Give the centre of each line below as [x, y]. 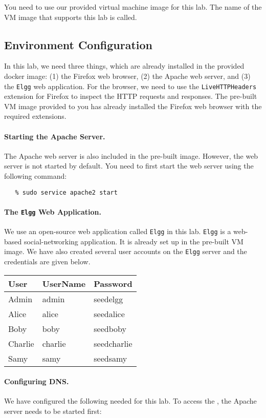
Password [113, 283]
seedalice [109, 313]
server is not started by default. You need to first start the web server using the [129, 166]
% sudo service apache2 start [66, 192]
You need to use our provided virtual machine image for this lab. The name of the [133, 7]
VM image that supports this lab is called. [71, 17]
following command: [36, 176]
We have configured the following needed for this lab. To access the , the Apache [130, 401]
